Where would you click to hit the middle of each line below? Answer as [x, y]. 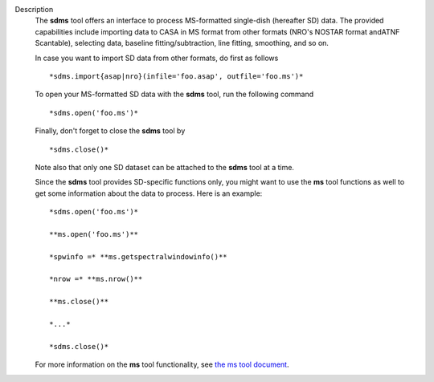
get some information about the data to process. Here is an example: [149, 193]
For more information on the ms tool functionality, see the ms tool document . [162, 364]
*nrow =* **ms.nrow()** [96, 279]
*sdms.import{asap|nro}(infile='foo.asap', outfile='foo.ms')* [176, 76]
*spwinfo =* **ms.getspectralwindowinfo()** [139, 256]
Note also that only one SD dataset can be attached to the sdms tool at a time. [165, 167]
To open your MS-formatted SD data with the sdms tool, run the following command [174, 94]
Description [34, 9]
